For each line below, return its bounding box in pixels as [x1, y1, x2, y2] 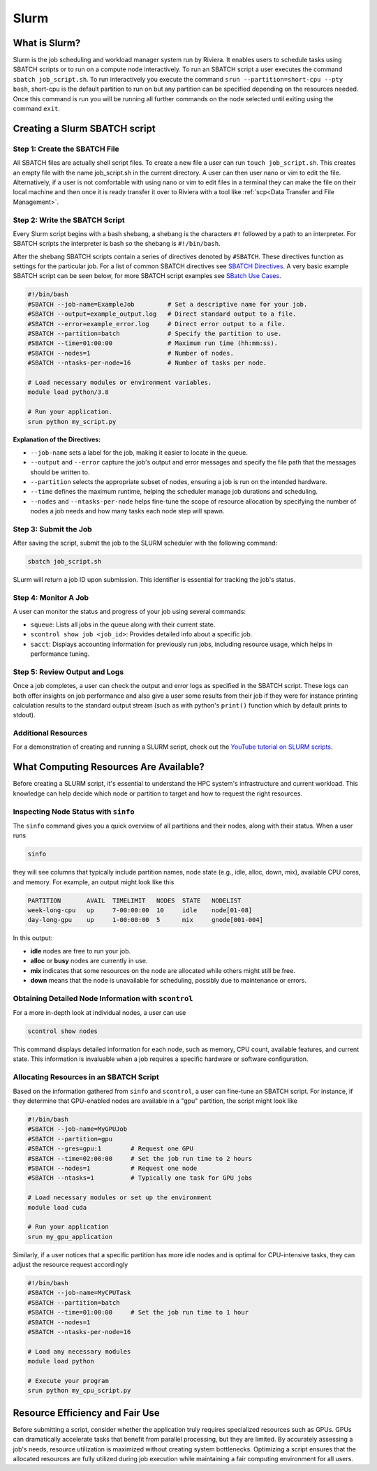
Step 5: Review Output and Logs [13, 667, 124, 677]
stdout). [13, 711, 36, 719]
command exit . [13, 105, 61, 113]
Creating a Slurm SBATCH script [13, 122, 156, 134]
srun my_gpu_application [27, 1233, 113, 1241]
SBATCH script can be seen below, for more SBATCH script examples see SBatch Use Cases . [13, 272, 282, 280]
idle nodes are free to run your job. [30, 946, 131, 955]
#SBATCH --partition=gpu [27, 1135, 113, 1143]
